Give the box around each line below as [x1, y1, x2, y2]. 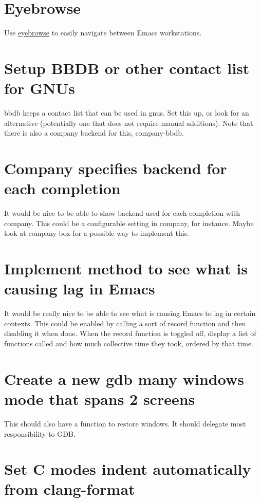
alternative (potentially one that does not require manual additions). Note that [4, 117, 253, 128]
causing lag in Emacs [4, 278, 155, 299]
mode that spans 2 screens [4, 388, 195, 409]
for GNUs [4, 78, 75, 99]
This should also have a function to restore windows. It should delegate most [4, 418, 246, 429]
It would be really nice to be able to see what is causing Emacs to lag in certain [4, 308, 256, 319]
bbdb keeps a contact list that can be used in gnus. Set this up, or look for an [4, 107, 249, 118]
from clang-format [4, 478, 135, 499]
